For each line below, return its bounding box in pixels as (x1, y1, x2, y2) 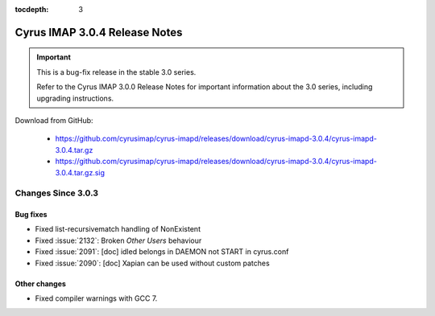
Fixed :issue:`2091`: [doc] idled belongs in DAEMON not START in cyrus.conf (35, 247, 289, 256)
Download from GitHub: (14, 115, 93, 125)
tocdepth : (14, 5, 49, 14)
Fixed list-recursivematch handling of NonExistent (35, 224, 201, 234)
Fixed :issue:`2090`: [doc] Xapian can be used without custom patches (35, 258, 270, 268)
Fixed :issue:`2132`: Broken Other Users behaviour (35, 236, 202, 245)
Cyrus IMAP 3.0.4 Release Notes (14, 25, 183, 39)
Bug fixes (14, 210, 48, 220)
